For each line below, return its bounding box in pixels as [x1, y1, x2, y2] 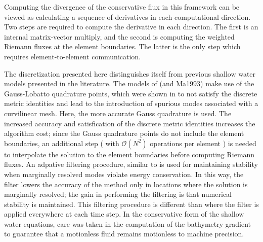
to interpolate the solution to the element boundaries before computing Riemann [4, 149, 255, 159]
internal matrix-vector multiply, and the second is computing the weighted [4, 31, 235, 42]
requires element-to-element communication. [4, 51, 141, 61]
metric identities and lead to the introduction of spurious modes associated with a [4, 98, 258, 109]
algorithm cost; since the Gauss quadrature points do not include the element [4, 128, 244, 139]
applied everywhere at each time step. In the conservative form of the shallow [4, 209, 244, 219]
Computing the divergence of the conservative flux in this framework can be [4, 2, 240, 12]
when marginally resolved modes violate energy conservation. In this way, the [4, 168, 244, 179]
